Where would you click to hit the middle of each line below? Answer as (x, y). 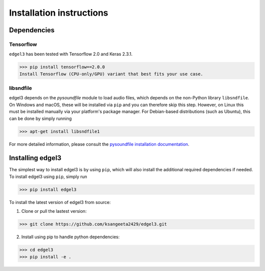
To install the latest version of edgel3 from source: (60, 202)
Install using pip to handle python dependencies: (70, 237)
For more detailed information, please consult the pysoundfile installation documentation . (99, 144)
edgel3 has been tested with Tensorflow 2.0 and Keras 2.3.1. (71, 54)
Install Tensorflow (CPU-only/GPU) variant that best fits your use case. (111, 74)
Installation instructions (59, 13)
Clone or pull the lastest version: (54, 211)
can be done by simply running (40, 118)
